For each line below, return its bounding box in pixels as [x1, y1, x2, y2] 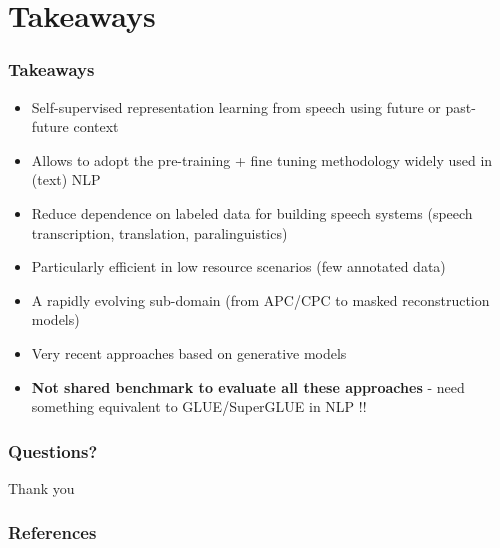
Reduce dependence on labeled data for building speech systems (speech [31, 202, 473, 223]
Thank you [8, 477, 75, 498]
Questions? [8, 438, 98, 463]
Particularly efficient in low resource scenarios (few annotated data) [31, 256, 446, 277]
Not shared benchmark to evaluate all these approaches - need [31, 376, 465, 397]
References [8, 520, 97, 545]
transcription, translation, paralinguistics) [31, 222, 288, 243]
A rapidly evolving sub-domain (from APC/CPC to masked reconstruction [31, 289, 490, 310]
